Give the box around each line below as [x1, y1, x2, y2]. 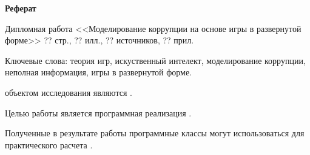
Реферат [5, 2, 36, 14]
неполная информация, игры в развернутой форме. [5, 66, 192, 78]
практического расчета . [5, 138, 93, 151]
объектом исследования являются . [5, 86, 132, 98]
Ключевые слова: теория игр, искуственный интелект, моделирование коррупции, [5, 54, 306, 66]
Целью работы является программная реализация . [5, 106, 192, 119]
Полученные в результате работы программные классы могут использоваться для [5, 127, 305, 139]
